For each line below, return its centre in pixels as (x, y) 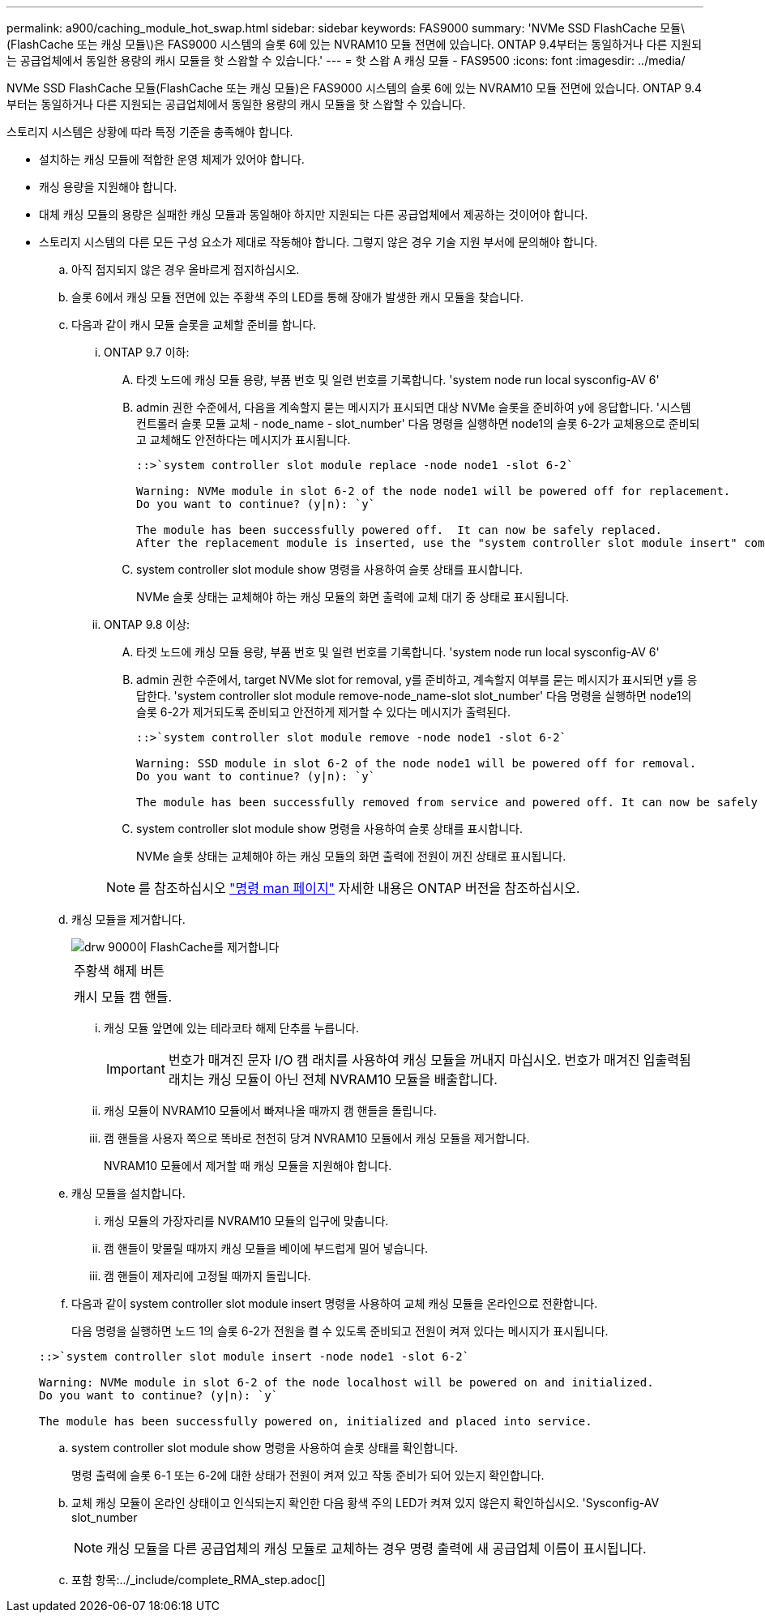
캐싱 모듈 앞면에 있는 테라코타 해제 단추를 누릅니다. (231, 1028)
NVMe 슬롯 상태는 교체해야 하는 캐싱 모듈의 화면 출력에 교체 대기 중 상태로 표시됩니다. (353, 597)
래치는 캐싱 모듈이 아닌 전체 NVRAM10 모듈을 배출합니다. (333, 1079)
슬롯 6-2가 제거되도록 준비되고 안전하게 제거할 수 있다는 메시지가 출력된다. (323, 712)
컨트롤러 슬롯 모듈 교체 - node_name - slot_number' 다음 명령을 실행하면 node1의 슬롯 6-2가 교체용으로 (401, 423)
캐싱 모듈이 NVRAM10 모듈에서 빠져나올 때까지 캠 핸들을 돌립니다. (270, 1111)
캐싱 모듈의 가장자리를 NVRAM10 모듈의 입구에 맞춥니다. (246, 1221)
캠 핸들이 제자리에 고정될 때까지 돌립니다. (207, 1276)
